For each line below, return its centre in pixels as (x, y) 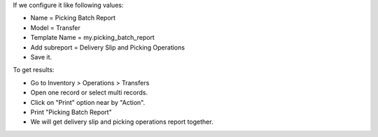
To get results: (34, 70)
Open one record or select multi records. (89, 93)
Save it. (41, 57)
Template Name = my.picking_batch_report (93, 38)
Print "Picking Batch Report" (71, 112)
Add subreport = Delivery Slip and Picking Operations (108, 47)
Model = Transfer (55, 27)
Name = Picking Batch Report (73, 18)
